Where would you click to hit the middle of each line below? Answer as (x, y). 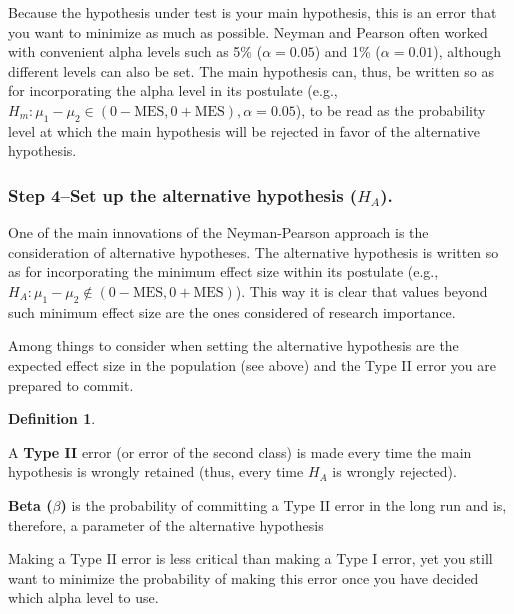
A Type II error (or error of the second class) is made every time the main (240, 451)
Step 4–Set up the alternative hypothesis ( (183, 194)
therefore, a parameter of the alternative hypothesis (166, 524)
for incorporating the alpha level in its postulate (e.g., (173, 90)
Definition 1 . (52, 418)
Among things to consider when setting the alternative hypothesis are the (233, 345)
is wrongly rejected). (394, 471)
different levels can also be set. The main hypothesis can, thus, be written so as (251, 70)
